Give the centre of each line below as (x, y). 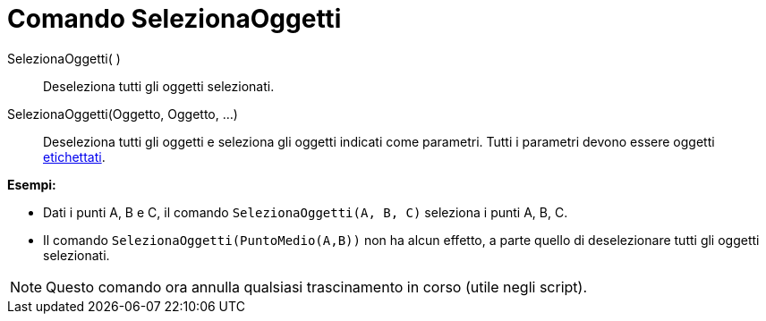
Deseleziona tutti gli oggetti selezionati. (159, 86)
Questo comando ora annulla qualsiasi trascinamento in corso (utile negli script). (317, 287)
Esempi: (32, 184)
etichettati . (74, 156)
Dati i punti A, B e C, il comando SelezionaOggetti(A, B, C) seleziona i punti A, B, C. (306, 212)
